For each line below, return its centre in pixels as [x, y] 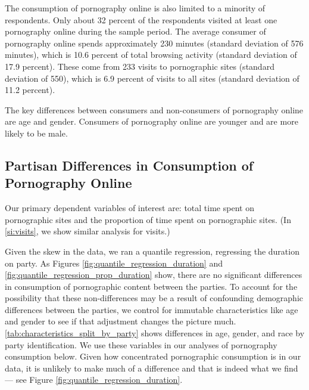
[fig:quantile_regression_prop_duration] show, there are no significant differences [154, 275]
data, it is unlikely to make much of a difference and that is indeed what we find [152, 368]
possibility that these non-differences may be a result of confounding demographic [154, 298]
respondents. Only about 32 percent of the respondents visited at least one [141, 19]
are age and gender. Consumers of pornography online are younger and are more [152, 121]
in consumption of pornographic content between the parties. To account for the [151, 286]
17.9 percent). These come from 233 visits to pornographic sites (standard [140, 66]
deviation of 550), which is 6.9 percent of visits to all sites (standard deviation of [152, 78]
